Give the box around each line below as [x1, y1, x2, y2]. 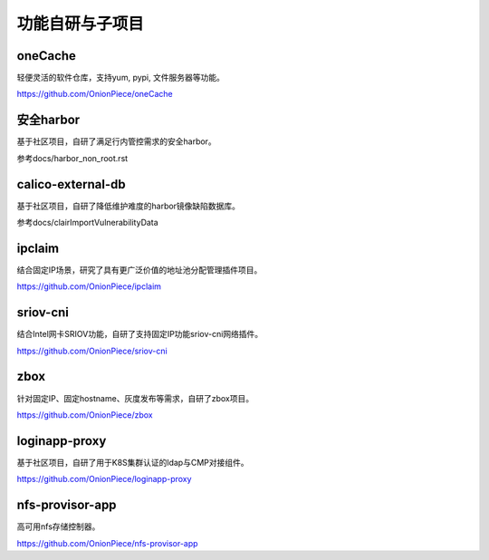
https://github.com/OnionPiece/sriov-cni [16, 345, 168, 356]
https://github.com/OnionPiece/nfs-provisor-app [16, 537, 198, 548]
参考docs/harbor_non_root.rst [16, 152, 129, 163]
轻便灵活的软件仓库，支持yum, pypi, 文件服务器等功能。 [16, 72, 225, 83]
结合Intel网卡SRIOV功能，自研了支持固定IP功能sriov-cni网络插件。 [16, 329, 264, 340]
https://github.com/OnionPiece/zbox [16, 409, 153, 420]
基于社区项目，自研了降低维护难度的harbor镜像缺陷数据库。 [16, 200, 240, 211]
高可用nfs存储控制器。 [16, 521, 101, 532]
